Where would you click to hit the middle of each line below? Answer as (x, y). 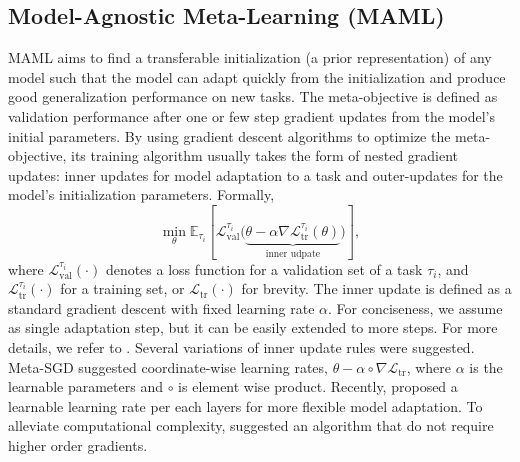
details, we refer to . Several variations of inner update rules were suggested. (241, 347)
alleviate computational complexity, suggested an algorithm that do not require (251, 425)
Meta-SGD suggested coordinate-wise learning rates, (168, 366)
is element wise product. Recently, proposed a (318, 386)
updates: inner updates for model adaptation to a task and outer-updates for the (255, 174)
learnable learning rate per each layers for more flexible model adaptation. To (245, 405)
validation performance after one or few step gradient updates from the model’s (251, 115)
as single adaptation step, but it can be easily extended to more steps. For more (253, 327)
